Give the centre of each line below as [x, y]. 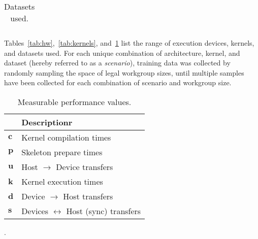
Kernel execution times [62, 181]
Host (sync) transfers [104, 211]
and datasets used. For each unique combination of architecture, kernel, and [122, 53]
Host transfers [88, 196]
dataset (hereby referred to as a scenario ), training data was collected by [117, 63]
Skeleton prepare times [62, 152]
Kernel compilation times [66, 137]
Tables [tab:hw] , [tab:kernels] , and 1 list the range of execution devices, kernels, [129, 43]
